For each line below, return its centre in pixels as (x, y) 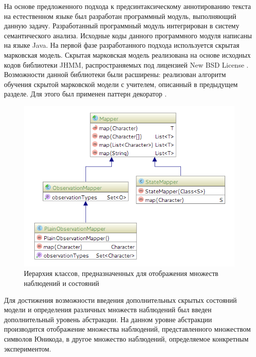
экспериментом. (28, 348)
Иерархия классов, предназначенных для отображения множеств (121, 273)
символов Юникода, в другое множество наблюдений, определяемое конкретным (126, 339)
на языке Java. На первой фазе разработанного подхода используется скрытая (122, 45)
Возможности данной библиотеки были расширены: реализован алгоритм (115, 74)
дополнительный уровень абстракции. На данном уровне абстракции (108, 319)
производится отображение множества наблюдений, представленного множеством (128, 329)
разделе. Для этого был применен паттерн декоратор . (85, 94)
